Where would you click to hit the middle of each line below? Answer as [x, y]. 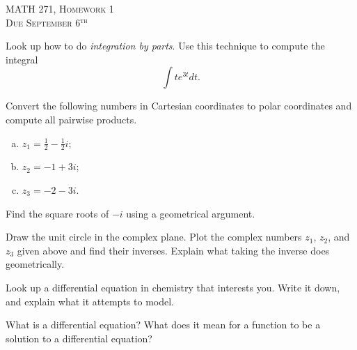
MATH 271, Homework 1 [60, 8]
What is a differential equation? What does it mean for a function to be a [163, 325]
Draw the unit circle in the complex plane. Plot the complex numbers [154, 237]
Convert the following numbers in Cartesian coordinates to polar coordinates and [179, 106]
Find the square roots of [57, 213]
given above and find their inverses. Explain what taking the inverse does [173, 250]
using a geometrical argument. [191, 213]
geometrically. [35, 264]
